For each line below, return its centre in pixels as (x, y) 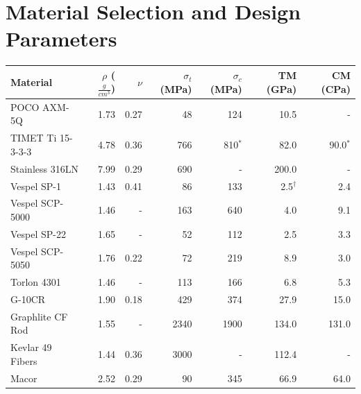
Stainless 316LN (44, 168)
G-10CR (28, 299)
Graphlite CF (39, 316)
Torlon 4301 (36, 282)
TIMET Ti (34, 138)
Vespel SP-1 (36, 186)
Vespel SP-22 (38, 233)
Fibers (24, 360)
